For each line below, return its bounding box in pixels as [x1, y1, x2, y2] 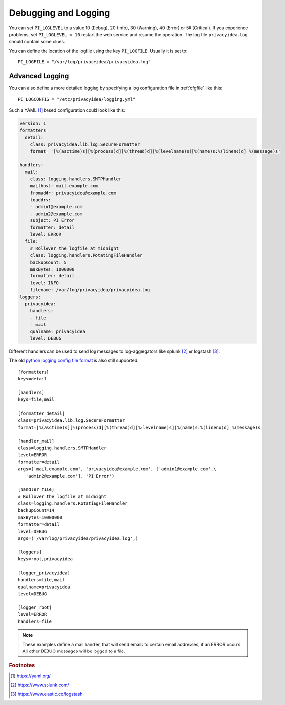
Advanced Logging [9, 72, 69, 80]
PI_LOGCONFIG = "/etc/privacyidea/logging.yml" [18, 97, 136, 102]
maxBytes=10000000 [18, 514, 63, 520]
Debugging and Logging [9, 7, 110, 18]
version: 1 [19, 120, 46, 126]
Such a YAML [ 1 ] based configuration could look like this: [9, 107, 126, 113]
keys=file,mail [18, 397, 55, 402]
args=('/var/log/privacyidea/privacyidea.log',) [18, 536, 138, 541]
